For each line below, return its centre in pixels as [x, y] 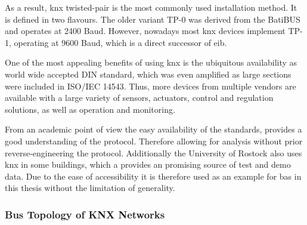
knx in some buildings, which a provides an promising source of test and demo [148, 164]
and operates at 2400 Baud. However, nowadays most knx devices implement [145, 31]
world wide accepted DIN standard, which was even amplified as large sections [148, 74]
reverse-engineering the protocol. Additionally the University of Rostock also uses [153, 152]
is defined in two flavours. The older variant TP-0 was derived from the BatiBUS [153, 19]
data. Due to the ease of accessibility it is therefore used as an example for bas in [153, 176]
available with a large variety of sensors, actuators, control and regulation [139, 98]
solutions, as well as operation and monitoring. [90, 109]
